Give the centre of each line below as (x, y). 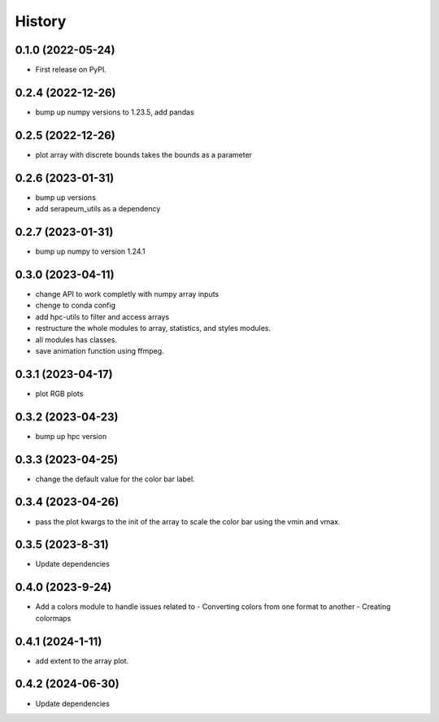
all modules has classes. (76, 339)
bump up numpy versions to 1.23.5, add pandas (115, 112)
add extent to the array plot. (82, 661)
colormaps (53, 618)
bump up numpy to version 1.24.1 (90, 251)
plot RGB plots (59, 394)
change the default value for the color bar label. (115, 479)
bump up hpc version (71, 436)
